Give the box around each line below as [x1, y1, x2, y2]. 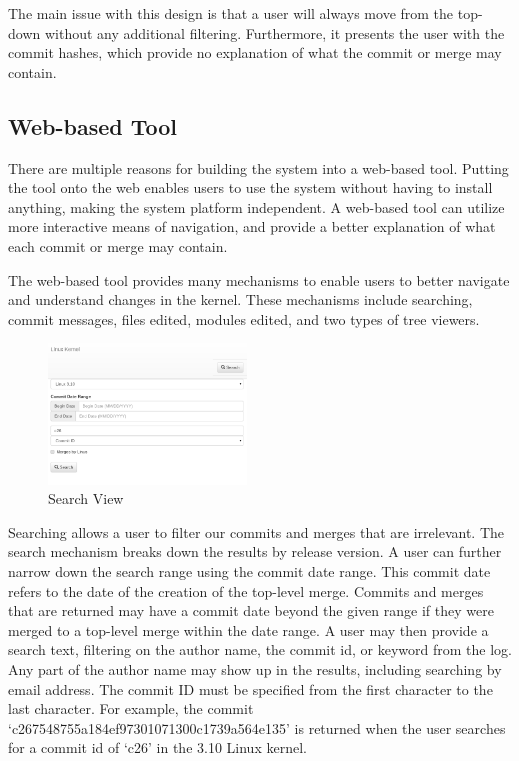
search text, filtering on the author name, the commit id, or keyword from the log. [8, 639, 512, 660]
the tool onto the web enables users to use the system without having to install [8, 177, 493, 198]
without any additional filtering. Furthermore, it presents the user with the [44, 22, 505, 43]
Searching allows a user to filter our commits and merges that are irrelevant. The [8, 521, 505, 542]
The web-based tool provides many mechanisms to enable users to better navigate [8, 269, 510, 290]
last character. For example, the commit [8, 698, 254, 719]
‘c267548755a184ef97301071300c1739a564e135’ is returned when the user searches [8, 717, 506, 738]
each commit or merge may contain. [8, 235, 228, 256]
